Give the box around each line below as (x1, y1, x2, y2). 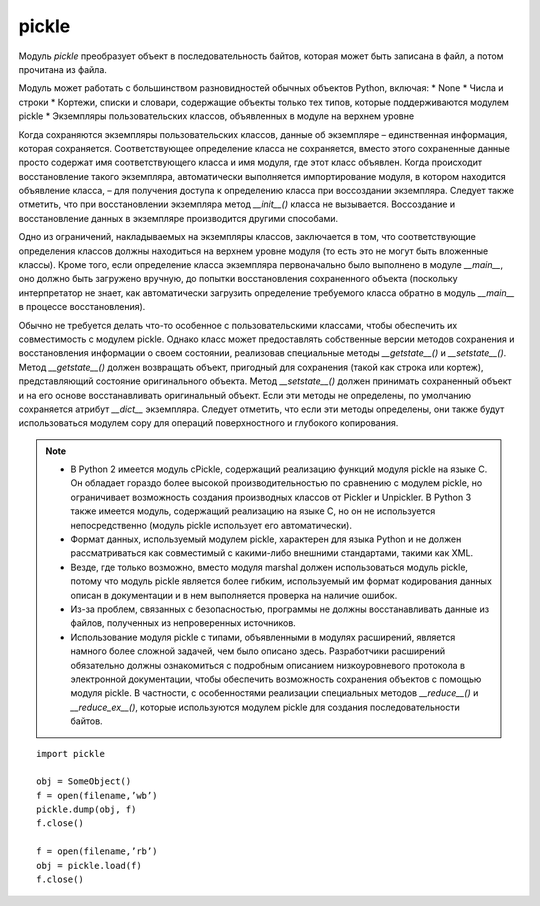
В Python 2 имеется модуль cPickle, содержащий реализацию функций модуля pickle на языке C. (70, 463, 488, 475)
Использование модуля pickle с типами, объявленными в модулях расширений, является (70, 631, 456, 643)
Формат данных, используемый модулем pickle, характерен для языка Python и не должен (70, 533, 462, 545)
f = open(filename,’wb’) (36, 790, 158, 801)
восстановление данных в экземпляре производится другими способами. (18, 212, 339, 224)
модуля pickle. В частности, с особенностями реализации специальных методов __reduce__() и (70, 687, 479, 699)
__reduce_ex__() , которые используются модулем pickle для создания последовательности (70, 701, 460, 713)
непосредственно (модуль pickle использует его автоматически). (70, 519, 352, 531)
